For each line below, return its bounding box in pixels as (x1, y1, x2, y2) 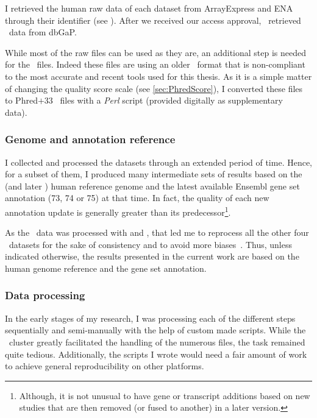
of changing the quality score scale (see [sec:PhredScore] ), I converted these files (5, 82, 303, 94)
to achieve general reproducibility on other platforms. (5, 360, 204, 372)
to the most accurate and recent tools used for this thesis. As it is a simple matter (5, 69, 312, 82)
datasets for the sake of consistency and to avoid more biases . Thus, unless (9, 238, 292, 250)
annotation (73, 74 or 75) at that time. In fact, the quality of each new (5, 191, 269, 204)
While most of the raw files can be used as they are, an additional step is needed (5, 46, 307, 58)
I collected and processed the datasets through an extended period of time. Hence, (5, 155, 313, 168)
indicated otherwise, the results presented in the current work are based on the (5, 250, 299, 263)
